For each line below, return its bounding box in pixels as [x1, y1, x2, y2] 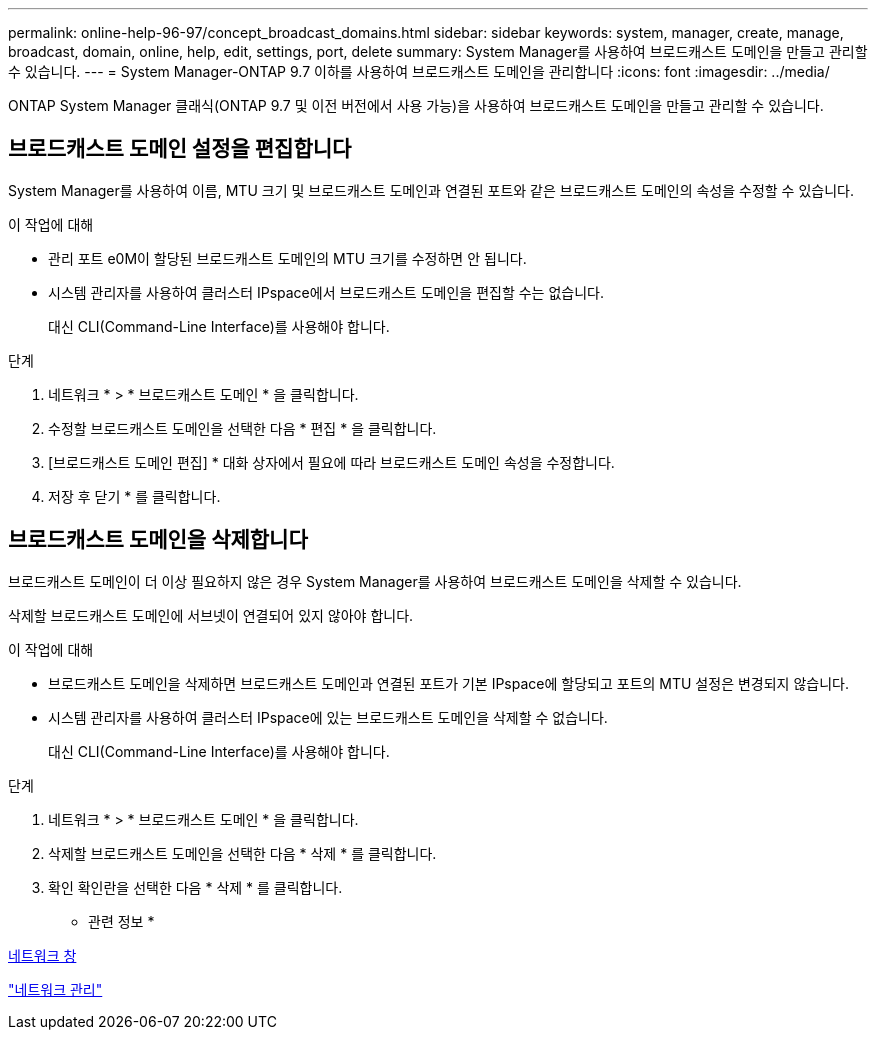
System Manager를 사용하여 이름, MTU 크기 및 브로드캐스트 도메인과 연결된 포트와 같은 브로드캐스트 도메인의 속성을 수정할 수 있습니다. [8, 181, 854, 199]
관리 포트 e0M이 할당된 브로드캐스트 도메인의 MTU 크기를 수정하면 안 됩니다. [48, 249, 527, 267]
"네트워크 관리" [8, 980, 103, 998]
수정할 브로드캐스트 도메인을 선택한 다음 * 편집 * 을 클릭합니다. [48, 419, 437, 437]
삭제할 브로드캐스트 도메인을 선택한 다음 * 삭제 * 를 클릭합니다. [48, 844, 437, 862]
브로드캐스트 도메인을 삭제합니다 [8, 527, 308, 553]
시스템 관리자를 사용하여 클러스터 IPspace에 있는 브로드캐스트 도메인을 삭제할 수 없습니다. [48, 708, 608, 726]
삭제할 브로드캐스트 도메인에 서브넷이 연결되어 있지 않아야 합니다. [8, 606, 414, 624]
